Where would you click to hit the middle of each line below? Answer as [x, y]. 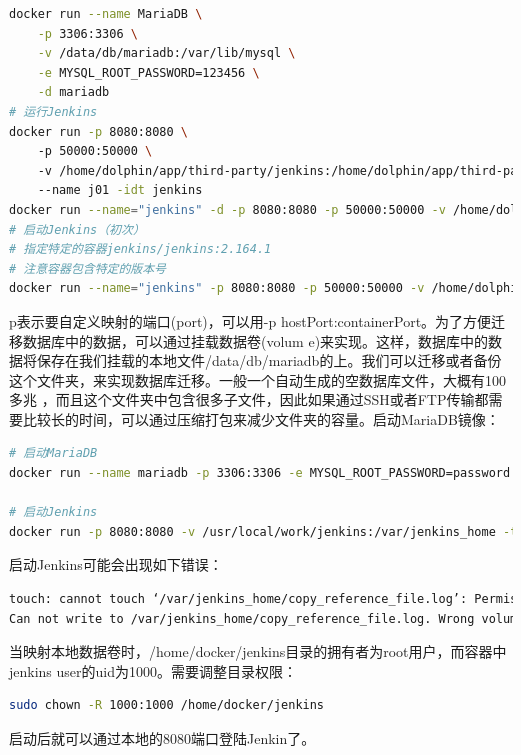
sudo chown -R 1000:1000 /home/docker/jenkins [167, 705]
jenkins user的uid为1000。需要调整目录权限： [153, 670]
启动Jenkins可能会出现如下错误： [116, 564]
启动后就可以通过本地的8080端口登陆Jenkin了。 [162, 738]
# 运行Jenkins [53, 111]
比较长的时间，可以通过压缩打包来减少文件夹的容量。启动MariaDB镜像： [261, 418]
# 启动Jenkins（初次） [77, 229]
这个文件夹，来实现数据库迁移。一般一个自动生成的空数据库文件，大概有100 [257, 379]
